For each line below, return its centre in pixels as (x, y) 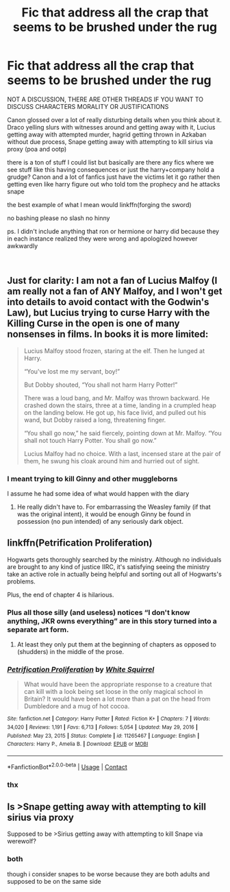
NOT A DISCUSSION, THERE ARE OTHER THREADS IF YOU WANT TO (105, 99)
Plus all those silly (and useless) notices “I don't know (99, 612)
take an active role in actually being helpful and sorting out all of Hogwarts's (115, 574)
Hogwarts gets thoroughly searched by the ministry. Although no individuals (114, 559)
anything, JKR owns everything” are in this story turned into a (112, 620)
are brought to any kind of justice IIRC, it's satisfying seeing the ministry (108, 566)
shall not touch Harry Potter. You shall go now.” (90, 440)
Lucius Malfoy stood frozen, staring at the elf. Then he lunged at (114, 350)
